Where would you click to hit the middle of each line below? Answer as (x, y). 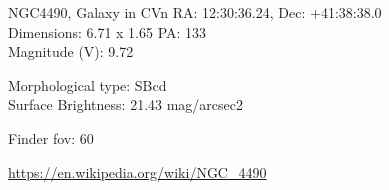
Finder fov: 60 (51, 137)
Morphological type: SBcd (87, 84)
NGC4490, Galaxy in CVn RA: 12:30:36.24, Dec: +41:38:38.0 (195, 12)
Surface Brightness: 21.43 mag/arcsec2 (126, 104)
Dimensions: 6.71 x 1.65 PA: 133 (107, 31)
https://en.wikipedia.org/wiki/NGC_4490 (137, 171)
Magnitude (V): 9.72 (71, 51)
